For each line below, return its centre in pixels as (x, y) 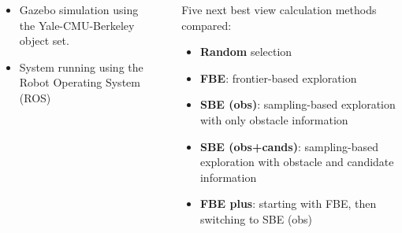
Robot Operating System (80, 82)
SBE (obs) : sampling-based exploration (298, 104)
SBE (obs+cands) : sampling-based (289, 146)
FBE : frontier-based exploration (278, 78)
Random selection (246, 52)
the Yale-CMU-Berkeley (77, 25)
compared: (207, 25)
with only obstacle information (274, 119)
